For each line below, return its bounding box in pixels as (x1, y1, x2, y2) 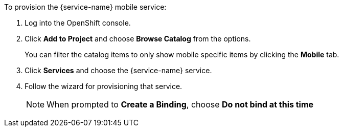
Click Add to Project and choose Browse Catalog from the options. (25, 34, 251, 43)
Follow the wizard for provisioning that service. (25, 82, 182, 91)
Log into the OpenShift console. (25, 18, 131, 27)
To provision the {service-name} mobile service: (4, 3, 167, 11)
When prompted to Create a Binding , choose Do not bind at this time (47, 99, 314, 110)
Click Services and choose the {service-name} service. (25, 66, 212, 75)
